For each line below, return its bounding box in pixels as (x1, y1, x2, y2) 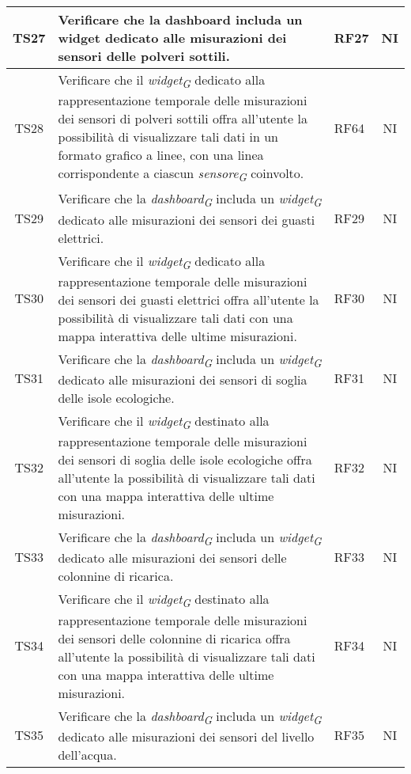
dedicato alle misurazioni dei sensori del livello (58, 727, 315, 746)
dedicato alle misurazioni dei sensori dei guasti (58, 210, 315, 229)
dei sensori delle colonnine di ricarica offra (58, 628, 291, 647)
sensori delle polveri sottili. (58, 47, 230, 65)
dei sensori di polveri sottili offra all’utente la (58, 109, 307, 128)
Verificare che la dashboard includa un (58, 10, 303, 28)
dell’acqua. (58, 745, 117, 764)
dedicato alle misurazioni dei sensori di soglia (58, 370, 307, 389)
